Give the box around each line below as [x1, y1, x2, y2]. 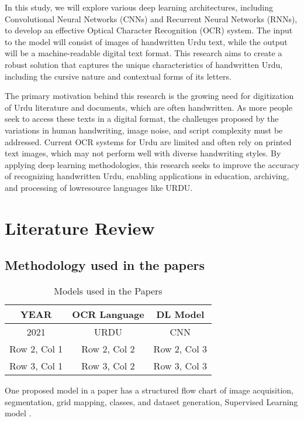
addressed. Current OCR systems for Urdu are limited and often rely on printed [5, 135, 292, 148]
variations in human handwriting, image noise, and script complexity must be [5, 124, 283, 136]
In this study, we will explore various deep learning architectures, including [5, 1, 274, 13]
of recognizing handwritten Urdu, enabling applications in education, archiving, [5, 170, 289, 182]
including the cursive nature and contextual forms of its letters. [5, 70, 232, 82]
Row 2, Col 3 [153, 342, 207, 356]
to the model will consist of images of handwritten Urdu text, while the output [5, 35, 288, 47]
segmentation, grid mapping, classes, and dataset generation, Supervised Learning [5, 395, 298, 408]
